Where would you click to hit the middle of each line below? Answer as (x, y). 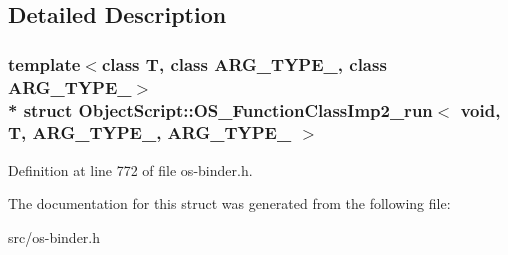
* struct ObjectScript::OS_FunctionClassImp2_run (220, 109)
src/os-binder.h (54, 236)
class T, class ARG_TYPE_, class (244, 63)
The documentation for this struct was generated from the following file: (229, 203)
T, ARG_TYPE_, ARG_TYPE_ (150, 132)
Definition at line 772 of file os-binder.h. (130, 169)
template (44, 63)
